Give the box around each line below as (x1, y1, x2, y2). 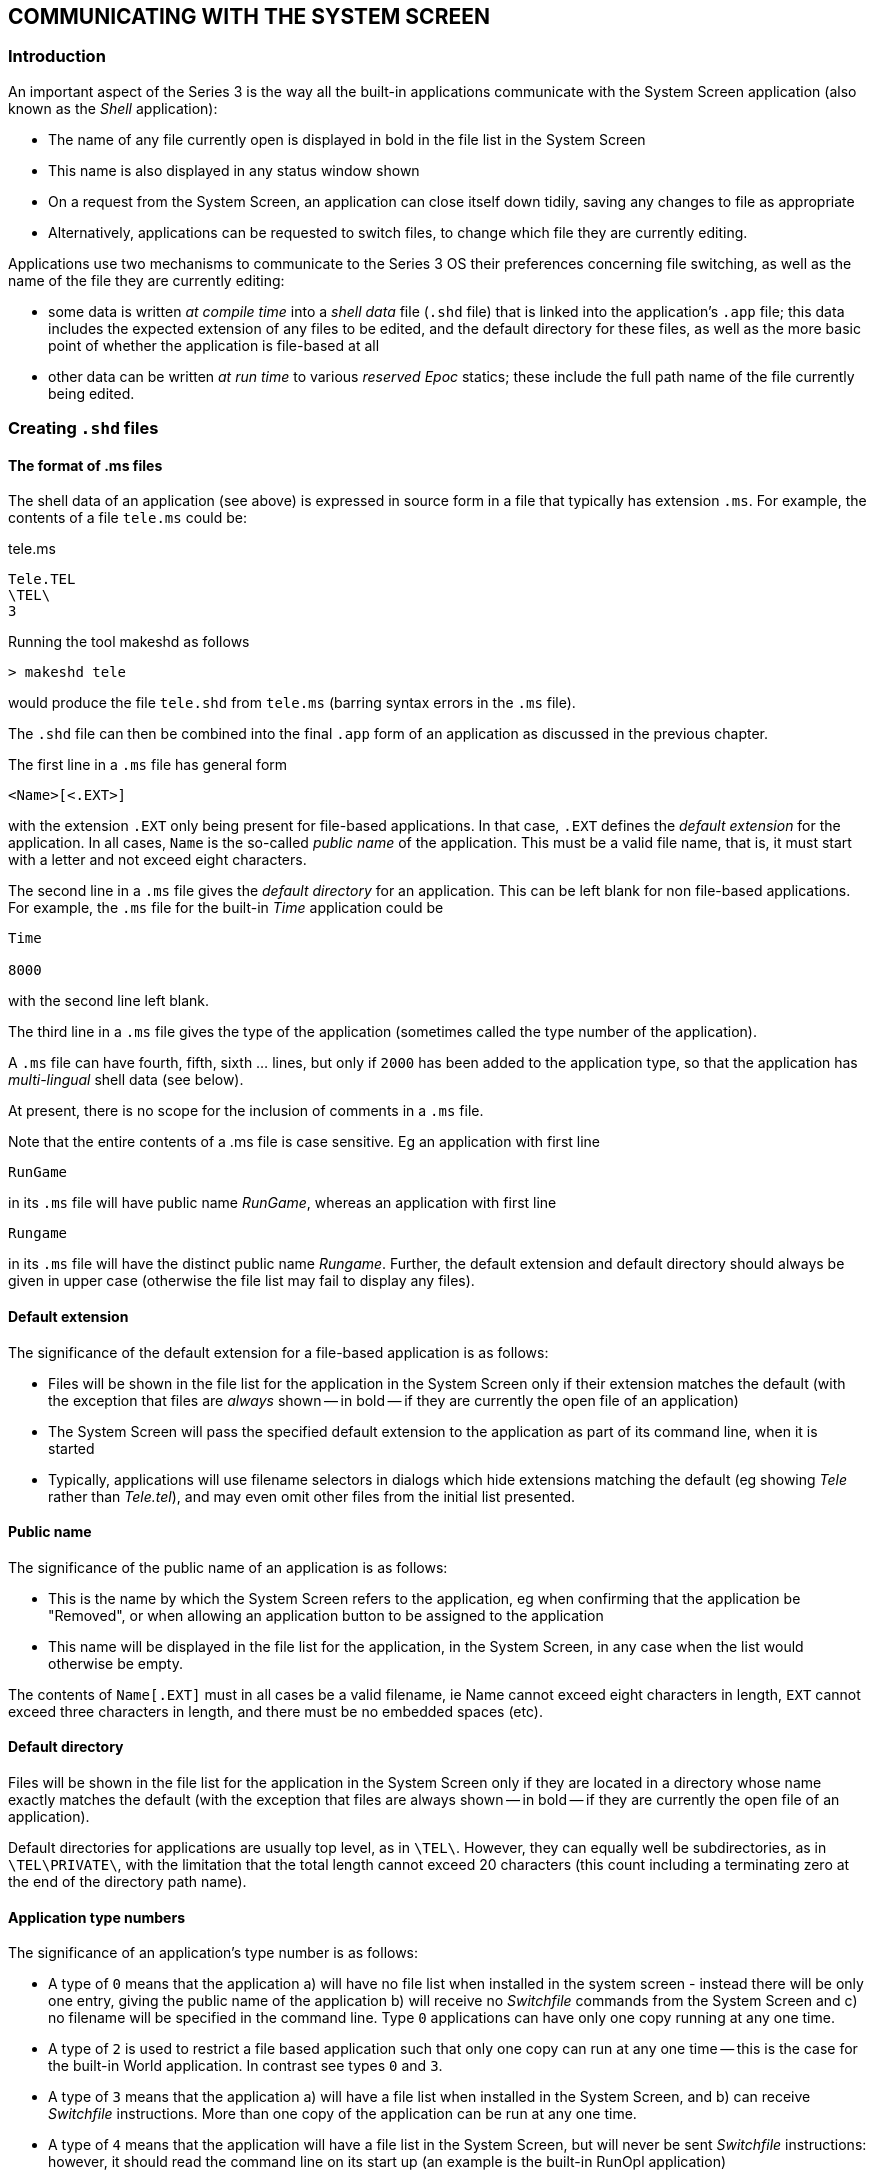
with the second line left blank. (8, 992, 210, 1010)
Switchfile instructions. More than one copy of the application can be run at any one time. (48, 2105, 637, 2123)
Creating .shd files (8, 418, 159, 439)
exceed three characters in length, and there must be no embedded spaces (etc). (8, 1702, 543, 1720)
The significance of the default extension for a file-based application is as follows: (8, 1343, 549, 1361)
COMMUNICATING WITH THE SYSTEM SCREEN (8, 4, 490, 29)
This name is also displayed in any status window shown (48, 161, 420, 179)
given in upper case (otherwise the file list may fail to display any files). (8, 1272, 475, 1290)
